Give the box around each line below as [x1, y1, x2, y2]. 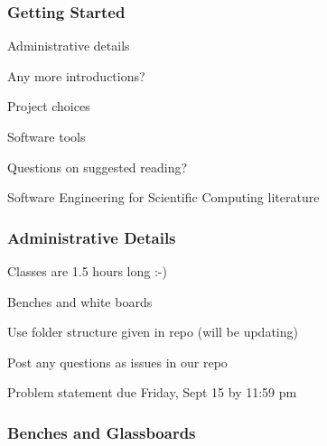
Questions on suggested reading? [7, 157, 188, 176]
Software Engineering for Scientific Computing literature [7, 188, 320, 207]
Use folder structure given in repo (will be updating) [7, 322, 298, 341]
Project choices [7, 97, 90, 116]
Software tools [7, 127, 86, 145]
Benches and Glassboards [7, 421, 196, 443]
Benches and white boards [7, 292, 153, 311]
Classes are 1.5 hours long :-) [7, 262, 167, 280]
